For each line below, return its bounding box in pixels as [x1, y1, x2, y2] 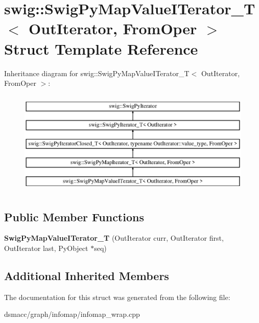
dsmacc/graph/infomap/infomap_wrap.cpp [4, 309, 140, 319]
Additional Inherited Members [4, 268, 169, 284]
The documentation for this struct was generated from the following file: [4, 291, 230, 302]
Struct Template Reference [4, 38, 198, 59]
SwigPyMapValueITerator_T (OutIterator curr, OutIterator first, [4, 233, 224, 243]
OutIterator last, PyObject [4, 243, 88, 253]
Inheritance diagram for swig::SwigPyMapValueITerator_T [4, 67, 190, 78]
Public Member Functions [4, 209, 144, 224]
